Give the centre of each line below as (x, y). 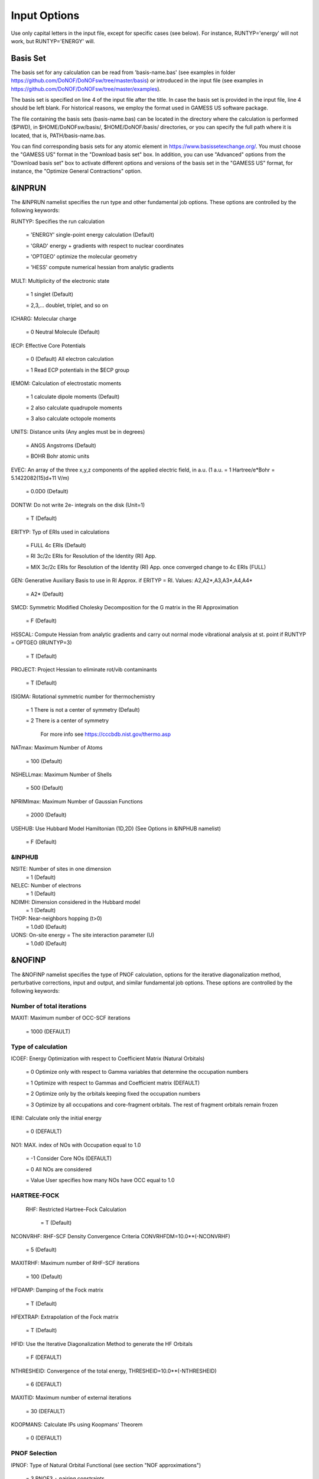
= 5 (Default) (41, 1250)
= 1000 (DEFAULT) (48, 1031)
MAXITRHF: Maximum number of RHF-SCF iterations (75, 1263)
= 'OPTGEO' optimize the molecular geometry (81, 256)
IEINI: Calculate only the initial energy (56, 1118)
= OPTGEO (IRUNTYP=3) (41, 642)
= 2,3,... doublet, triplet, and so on (67, 305)
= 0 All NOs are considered (58, 1169)
